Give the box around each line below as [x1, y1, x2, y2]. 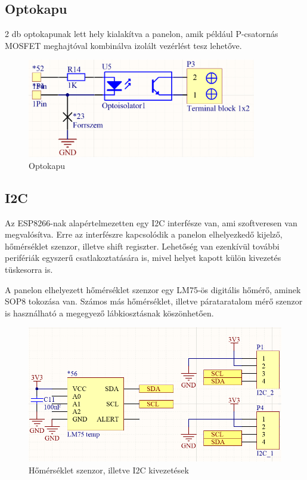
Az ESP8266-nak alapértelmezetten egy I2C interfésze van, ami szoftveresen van [5, 216, 297, 229]
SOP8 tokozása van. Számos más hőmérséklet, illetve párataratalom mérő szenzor [5, 295, 303, 307]
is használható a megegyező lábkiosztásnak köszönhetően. [5, 306, 214, 319]
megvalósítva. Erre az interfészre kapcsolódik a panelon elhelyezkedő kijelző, [5, 228, 283, 241]
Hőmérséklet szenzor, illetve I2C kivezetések [29, 463, 189, 476]
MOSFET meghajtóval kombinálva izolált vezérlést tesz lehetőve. [5, 39, 242, 51]
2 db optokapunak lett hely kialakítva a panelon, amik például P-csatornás [5, 27, 278, 40]
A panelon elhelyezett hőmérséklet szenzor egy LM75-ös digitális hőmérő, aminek [5, 283, 301, 296]
